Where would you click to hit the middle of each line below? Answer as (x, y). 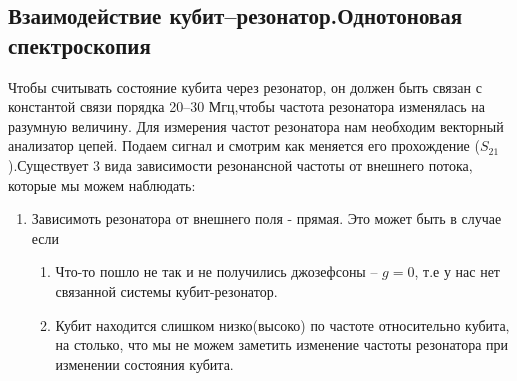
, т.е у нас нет (457, 271)
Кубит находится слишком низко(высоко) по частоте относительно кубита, (282, 324)
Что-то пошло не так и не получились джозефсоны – (216, 271)
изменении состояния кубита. (144, 363)
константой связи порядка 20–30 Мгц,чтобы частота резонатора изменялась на (246, 106)
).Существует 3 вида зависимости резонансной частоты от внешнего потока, (240, 164)
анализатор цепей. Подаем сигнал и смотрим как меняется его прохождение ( (244, 145)
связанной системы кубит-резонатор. (166, 290)
